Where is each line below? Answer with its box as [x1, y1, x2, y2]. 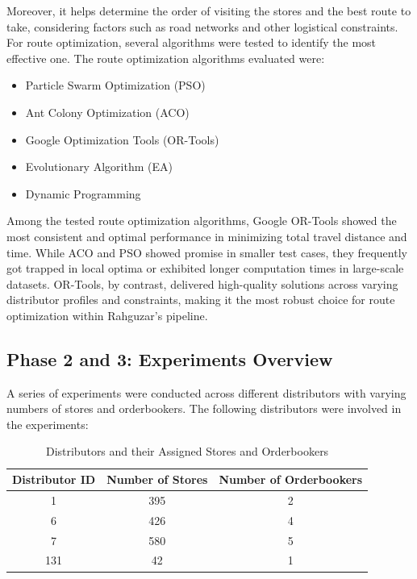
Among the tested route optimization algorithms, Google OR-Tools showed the [6, 212, 397, 229]
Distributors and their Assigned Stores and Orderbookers [45, 443, 329, 460]
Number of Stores [106, 471, 208, 488]
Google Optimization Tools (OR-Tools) [25, 131, 219, 148]
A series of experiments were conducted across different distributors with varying [6, 384, 407, 401]
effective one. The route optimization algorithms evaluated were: [6, 49, 325, 66]
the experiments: [6, 415, 89, 432]
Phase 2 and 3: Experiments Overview [6, 346, 333, 371]
